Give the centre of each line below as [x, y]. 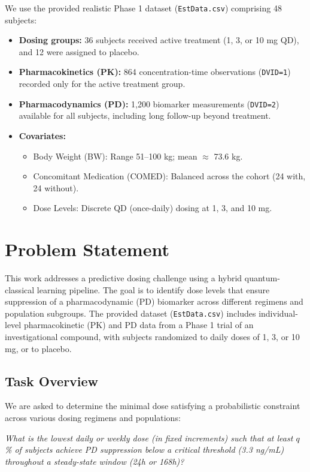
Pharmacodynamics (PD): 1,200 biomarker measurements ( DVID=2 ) [149, 103]
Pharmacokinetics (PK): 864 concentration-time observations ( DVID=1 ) [155, 72]
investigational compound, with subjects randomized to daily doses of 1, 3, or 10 [152, 337]
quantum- [262, 278]
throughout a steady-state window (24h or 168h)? [95, 461]
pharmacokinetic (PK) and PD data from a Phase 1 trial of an [139, 325]
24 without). [56, 187]
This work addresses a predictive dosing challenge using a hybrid [124, 278]
